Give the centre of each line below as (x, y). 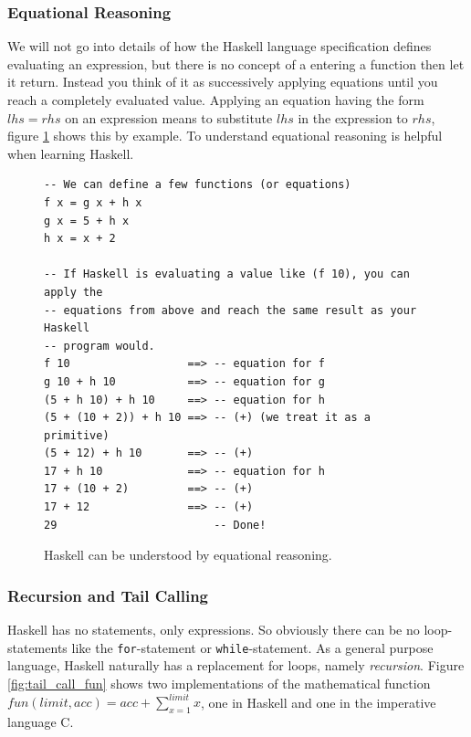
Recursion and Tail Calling (108, 595)
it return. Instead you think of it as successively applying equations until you (223, 82)
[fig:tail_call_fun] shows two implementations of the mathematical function (219, 683)
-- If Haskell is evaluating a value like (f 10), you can (227, 274)
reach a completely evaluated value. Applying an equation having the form (216, 100)
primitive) (77, 435)
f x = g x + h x (93, 202)
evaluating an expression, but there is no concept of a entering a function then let (236, 63)
